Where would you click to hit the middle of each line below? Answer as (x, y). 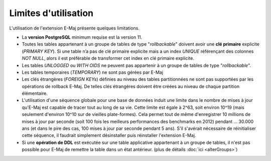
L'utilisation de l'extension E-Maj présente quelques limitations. (75, 28)
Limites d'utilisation (51, 13)
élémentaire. (35, 93)
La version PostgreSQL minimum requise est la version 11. (82, 37)
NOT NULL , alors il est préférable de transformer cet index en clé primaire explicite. (108, 58)
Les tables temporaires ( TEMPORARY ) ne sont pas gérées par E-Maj (92, 72)
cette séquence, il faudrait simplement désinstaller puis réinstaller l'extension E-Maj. (109, 135)
